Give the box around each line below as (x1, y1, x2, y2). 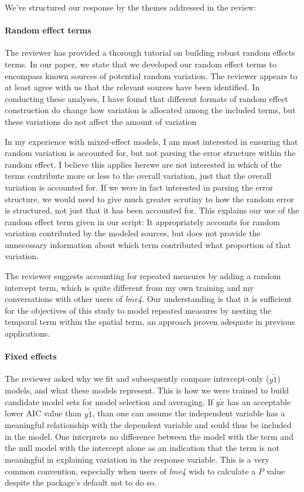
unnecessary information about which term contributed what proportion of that (5, 238, 291, 250)
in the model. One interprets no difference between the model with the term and (5, 430, 293, 442)
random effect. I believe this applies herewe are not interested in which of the (5, 158, 282, 170)
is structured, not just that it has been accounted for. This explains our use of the (5, 204, 299, 216)
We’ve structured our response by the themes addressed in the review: (5, 1, 257, 13)
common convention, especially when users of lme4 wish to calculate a (5, 464, 256, 477)
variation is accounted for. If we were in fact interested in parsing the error (5, 181, 274, 193)
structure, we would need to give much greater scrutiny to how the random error (5, 192, 294, 205)
